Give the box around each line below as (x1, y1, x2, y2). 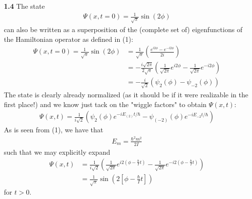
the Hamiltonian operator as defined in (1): (4, 34, 133, 44)
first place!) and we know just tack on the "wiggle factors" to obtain (4, 99, 207, 109)
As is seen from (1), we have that (4, 125, 104, 135)
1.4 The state (4, 1, 45, 11)
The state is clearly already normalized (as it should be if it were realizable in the (4, 90, 249, 100)
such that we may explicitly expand (4, 146, 110, 157)
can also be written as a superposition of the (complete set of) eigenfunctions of (4, 24, 243, 35)
